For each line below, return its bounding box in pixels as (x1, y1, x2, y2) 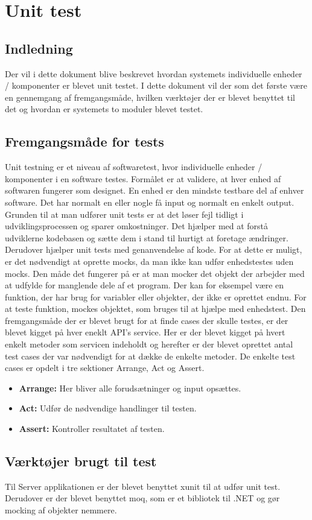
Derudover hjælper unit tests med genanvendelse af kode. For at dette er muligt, (5, 243, 302, 256)
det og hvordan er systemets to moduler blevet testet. (5, 103, 203, 115)
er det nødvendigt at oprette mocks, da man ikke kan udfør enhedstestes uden (5, 255, 294, 267)
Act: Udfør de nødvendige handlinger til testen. (19, 402, 197, 414)
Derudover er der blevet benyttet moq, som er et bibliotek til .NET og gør (5, 492, 280, 504)
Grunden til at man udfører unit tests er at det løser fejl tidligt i (5, 208, 244, 220)
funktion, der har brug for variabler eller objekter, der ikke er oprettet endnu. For (5, 290, 307, 303)
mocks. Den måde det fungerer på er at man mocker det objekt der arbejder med (5, 267, 305, 279)
